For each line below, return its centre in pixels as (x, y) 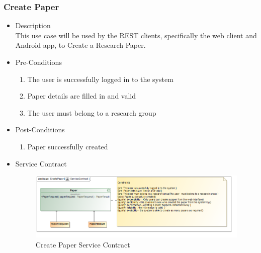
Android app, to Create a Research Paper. (80, 45)
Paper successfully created (68, 146)
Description (33, 25)
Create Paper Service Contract (83, 244)
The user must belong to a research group (92, 112)
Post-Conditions (40, 130)
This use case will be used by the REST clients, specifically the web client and (136, 35)
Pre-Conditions (38, 62)
